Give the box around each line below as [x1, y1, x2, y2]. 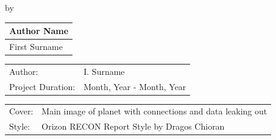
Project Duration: [9, 80, 76, 93]
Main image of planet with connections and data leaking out [41, 105, 267, 117]
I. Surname [83, 65, 125, 77]
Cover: [9, 105, 34, 117]
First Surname [9, 40, 63, 52]
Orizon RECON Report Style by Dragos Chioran [41, 120, 225, 133]
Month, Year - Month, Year [83, 80, 186, 93]
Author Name [9, 24, 69, 37]
